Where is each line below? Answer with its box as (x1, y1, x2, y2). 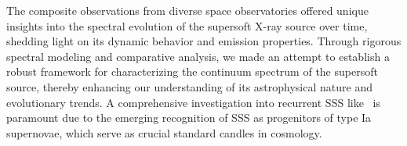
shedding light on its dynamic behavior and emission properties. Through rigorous (6, 33, 402, 49)
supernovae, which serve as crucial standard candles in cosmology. (6, 124, 322, 141)
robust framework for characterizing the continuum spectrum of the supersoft (6, 63, 378, 80)
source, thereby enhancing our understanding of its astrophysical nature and (6, 78, 372, 94)
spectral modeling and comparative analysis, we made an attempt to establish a (6, 48, 390, 64)
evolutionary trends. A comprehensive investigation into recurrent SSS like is (6, 94, 380, 110)
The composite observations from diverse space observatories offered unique (6, 2, 369, 18)
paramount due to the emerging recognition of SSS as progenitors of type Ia (6, 109, 372, 126)
